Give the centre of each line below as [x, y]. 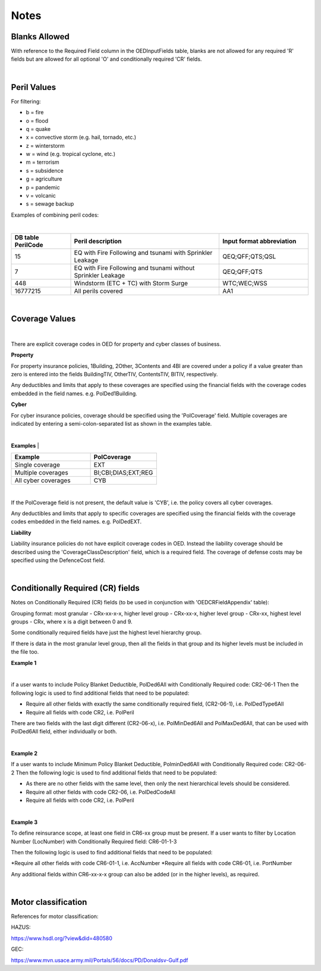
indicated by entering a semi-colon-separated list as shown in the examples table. [111, 424]
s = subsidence [45, 170]
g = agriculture [44, 179]
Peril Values [34, 87]
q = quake [38, 129]
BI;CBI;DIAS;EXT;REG [123, 473]
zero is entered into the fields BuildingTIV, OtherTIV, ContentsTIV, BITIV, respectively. [114, 374]
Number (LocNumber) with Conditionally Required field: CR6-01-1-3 [94, 841]
